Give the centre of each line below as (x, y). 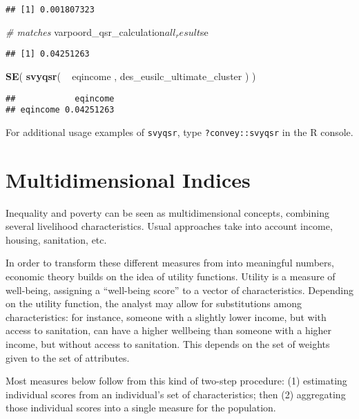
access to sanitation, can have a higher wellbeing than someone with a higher (169, 330)
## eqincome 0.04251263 (60, 110)
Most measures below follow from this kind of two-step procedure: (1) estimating (176, 381)
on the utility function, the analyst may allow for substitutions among (154, 303)
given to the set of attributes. (68, 357)
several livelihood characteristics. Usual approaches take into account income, (169, 226)
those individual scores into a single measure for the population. (141, 408)
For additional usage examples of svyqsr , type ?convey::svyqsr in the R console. (179, 131)
